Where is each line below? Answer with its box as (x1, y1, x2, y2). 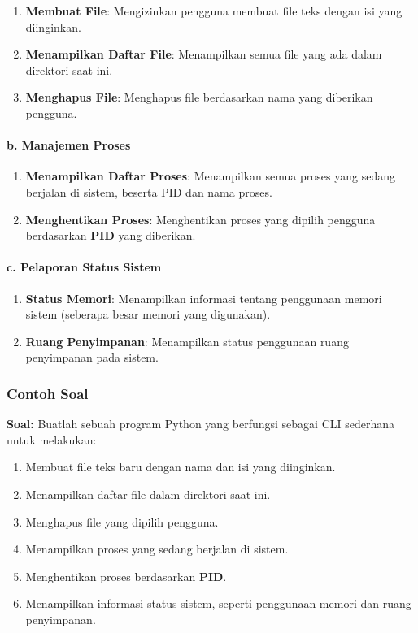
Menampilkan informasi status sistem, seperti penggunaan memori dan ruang (25, 595, 411, 612)
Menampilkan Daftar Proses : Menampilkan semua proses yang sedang (25, 167, 395, 184)
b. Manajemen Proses (7, 137, 131, 154)
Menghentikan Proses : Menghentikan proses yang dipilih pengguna (25, 210, 376, 228)
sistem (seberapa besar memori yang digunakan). (25, 306, 271, 323)
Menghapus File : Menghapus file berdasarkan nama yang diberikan (25, 89, 373, 106)
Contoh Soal (7, 383, 89, 403)
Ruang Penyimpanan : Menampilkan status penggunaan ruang (25, 332, 349, 349)
